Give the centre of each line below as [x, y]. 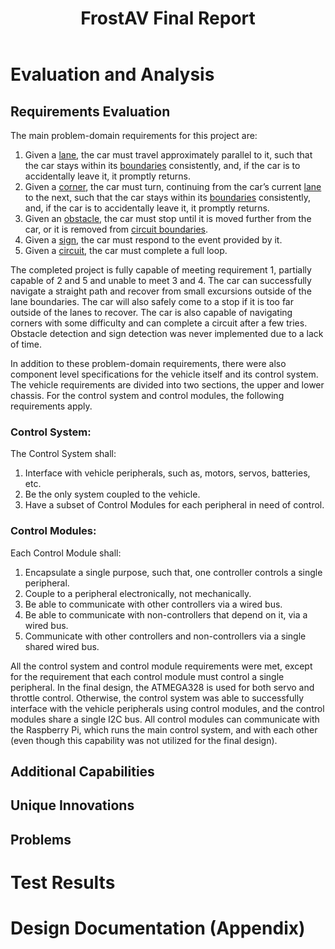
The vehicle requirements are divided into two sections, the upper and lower [167, 385]
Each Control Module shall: [66, 553]
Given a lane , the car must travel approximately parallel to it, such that [168, 155]
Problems [41, 839]
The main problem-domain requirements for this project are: [134, 135]
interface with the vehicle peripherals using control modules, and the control [167, 708]
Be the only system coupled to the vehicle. [112, 494]
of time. [26, 344]
